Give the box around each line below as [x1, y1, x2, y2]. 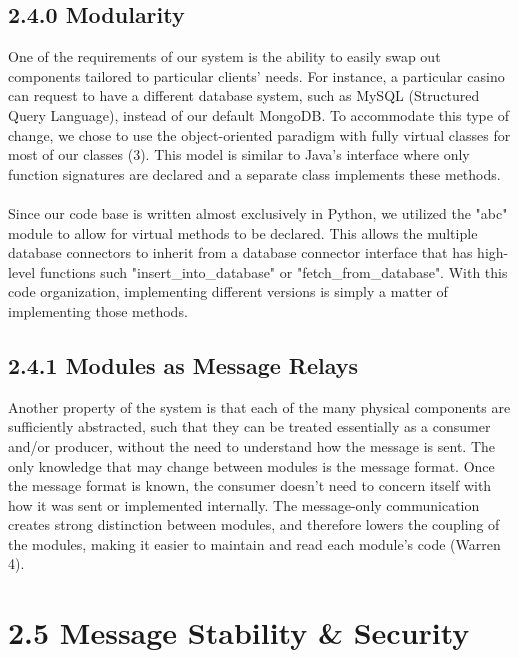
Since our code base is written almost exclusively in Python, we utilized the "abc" [8, 202, 508, 223]
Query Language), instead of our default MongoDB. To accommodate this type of [8, 104, 509, 125]
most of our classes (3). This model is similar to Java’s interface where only [8, 144, 470, 165]
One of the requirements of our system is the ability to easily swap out [8, 46, 441, 67]
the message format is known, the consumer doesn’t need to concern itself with [8, 475, 492, 496]
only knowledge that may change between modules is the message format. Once [8, 455, 495, 476]
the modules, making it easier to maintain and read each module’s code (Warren [8, 533, 501, 554]
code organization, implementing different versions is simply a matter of [8, 281, 448, 302]
